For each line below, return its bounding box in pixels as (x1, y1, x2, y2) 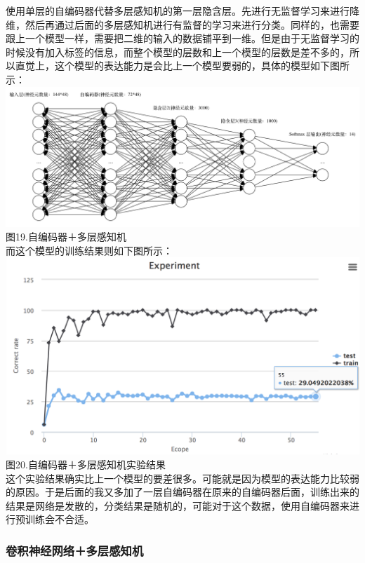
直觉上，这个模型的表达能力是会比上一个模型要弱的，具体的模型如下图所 (15, 58, 350, 73)
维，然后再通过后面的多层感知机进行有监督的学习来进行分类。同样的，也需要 (6, 17, 359, 32)
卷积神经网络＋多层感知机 (6, 541, 144, 559)
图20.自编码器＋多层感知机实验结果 (6, 456, 166, 471)
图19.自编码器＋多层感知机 (6, 229, 126, 244)
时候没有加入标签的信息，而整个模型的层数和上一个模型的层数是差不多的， (6, 44, 350, 59)
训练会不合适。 (25, 512, 94, 527)
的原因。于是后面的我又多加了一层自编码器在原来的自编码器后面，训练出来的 (6, 484, 359, 499)
